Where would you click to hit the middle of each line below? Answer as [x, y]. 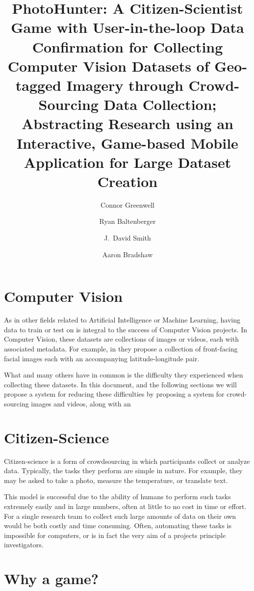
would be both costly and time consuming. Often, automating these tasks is [118, 525]
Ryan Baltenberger [127, 221]
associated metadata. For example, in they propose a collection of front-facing [121, 348]
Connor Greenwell [127, 204]
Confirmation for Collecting [127, 46]
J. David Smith [127, 238]
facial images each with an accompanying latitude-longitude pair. [102, 358]
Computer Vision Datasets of [108, 66]
